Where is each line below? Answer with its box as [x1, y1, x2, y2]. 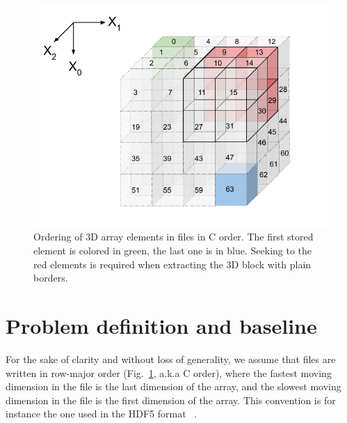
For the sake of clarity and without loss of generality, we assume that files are [6, 351, 336, 366]
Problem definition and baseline [6, 312, 317, 339]
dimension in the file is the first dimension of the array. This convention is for [6, 392, 336, 407]
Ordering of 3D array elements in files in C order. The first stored [33, 229, 314, 244]
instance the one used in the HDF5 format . [6, 406, 197, 421]
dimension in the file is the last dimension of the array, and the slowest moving [6, 379, 341, 394]
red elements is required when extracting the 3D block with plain [33, 256, 312, 271]
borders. [33, 270, 68, 285]
